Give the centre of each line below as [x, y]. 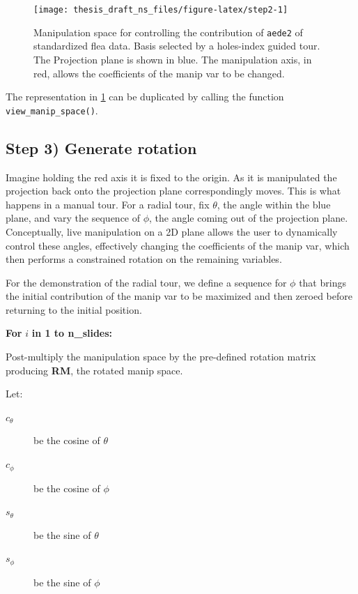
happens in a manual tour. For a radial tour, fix [108, 204]
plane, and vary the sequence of [73, 218]
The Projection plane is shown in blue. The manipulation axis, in [173, 59]
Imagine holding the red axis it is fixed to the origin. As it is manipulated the [171, 177]
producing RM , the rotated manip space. [94, 370]
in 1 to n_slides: [72, 333]
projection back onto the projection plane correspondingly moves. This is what [173, 191]
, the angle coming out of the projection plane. [249, 218]
